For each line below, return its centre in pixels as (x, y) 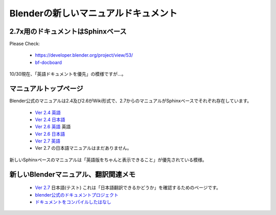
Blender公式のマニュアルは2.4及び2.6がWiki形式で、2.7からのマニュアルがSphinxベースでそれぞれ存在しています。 (131, 101)
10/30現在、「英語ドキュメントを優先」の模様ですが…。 (68, 74)
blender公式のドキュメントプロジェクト (77, 195)
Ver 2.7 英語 (48, 141)
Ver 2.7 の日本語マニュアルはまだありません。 (83, 148)
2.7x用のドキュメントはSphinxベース (68, 31)
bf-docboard (49, 62)
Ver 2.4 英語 (48, 112)
